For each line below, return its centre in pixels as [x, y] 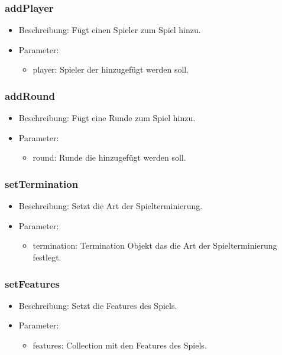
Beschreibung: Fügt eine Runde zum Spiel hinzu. [107, 118]
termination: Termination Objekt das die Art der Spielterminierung [155, 245]
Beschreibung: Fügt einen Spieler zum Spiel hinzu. [110, 30]
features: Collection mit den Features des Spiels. [120, 345]
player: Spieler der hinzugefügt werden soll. [111, 69]
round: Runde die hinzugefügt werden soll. [109, 157]
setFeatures [32, 283]
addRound [30, 95]
